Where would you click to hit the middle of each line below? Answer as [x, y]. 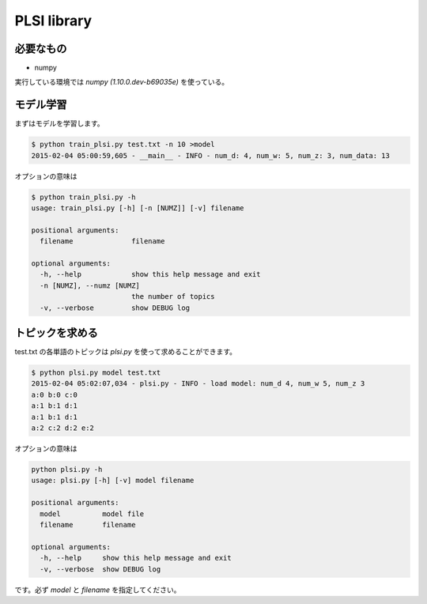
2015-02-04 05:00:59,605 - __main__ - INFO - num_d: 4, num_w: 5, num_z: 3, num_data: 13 [211, 155]
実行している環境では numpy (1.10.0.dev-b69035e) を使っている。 [122, 82]
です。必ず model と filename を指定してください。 [98, 590]
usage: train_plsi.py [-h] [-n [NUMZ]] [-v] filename [138, 208]
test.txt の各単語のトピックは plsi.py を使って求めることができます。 [126, 352]
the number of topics [173, 297]
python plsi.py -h [67, 470]
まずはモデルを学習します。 [59, 123]
